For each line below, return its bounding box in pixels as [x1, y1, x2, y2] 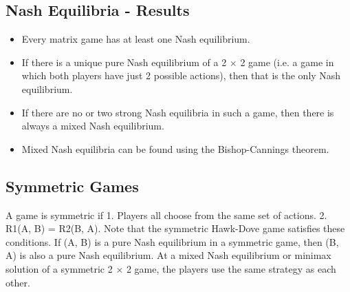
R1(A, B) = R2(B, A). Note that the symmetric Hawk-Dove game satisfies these [6, 221, 345, 236]
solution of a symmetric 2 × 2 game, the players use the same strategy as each [6, 261, 336, 275]
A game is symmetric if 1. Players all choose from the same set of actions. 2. [6, 207, 327, 222]
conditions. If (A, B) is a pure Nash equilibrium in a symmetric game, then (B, [6, 234, 339, 249]
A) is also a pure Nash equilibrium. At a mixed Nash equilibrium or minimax [6, 248, 331, 262]
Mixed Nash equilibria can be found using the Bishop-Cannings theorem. [21, 141, 329, 156]
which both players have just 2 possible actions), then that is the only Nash [21, 68, 341, 83]
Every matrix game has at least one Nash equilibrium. [21, 32, 250, 46]
